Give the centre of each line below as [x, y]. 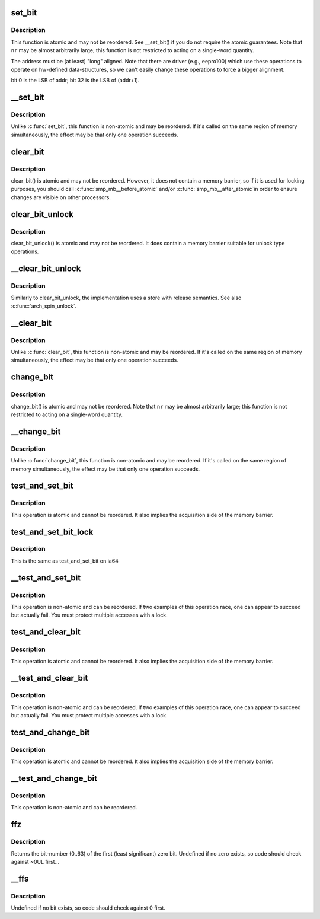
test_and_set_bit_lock [52, 532]
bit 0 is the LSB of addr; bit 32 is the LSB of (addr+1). [75, 81]
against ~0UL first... [35, 861]
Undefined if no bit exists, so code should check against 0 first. [88, 908]
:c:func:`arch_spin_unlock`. [44, 306]
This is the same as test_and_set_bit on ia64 [65, 561]
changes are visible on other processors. [61, 197]
